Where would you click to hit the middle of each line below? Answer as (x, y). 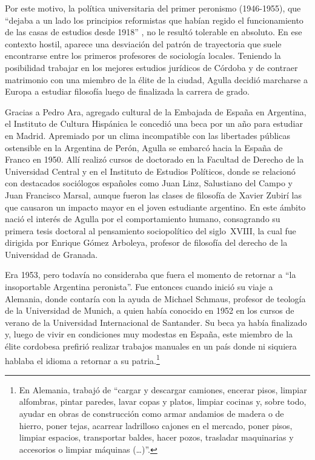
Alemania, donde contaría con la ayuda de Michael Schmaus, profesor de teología (155, 298)
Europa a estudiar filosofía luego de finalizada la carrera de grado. (127, 91)
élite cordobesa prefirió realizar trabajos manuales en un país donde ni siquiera (151, 346)
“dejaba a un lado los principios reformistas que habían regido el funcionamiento (154, 20)
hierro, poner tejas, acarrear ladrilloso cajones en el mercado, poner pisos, (156, 425)
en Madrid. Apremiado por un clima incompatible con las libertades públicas (148, 135)
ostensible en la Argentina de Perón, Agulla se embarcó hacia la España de (144, 147)
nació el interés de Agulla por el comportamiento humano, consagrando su (143, 219)
